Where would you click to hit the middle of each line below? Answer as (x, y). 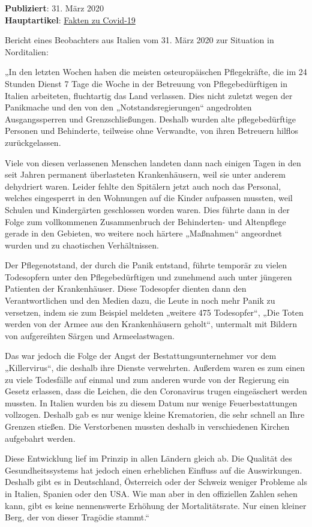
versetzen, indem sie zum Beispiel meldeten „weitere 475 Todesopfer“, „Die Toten (154, 312)
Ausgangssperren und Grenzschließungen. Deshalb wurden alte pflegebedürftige (151, 119)
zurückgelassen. (33, 142)
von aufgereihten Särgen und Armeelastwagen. (90, 335)
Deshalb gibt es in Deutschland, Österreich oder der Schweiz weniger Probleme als (156, 482)
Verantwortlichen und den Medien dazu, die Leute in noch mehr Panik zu (140, 300)
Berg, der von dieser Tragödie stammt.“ (77, 517)
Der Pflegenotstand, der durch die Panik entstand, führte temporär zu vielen (146, 265)
